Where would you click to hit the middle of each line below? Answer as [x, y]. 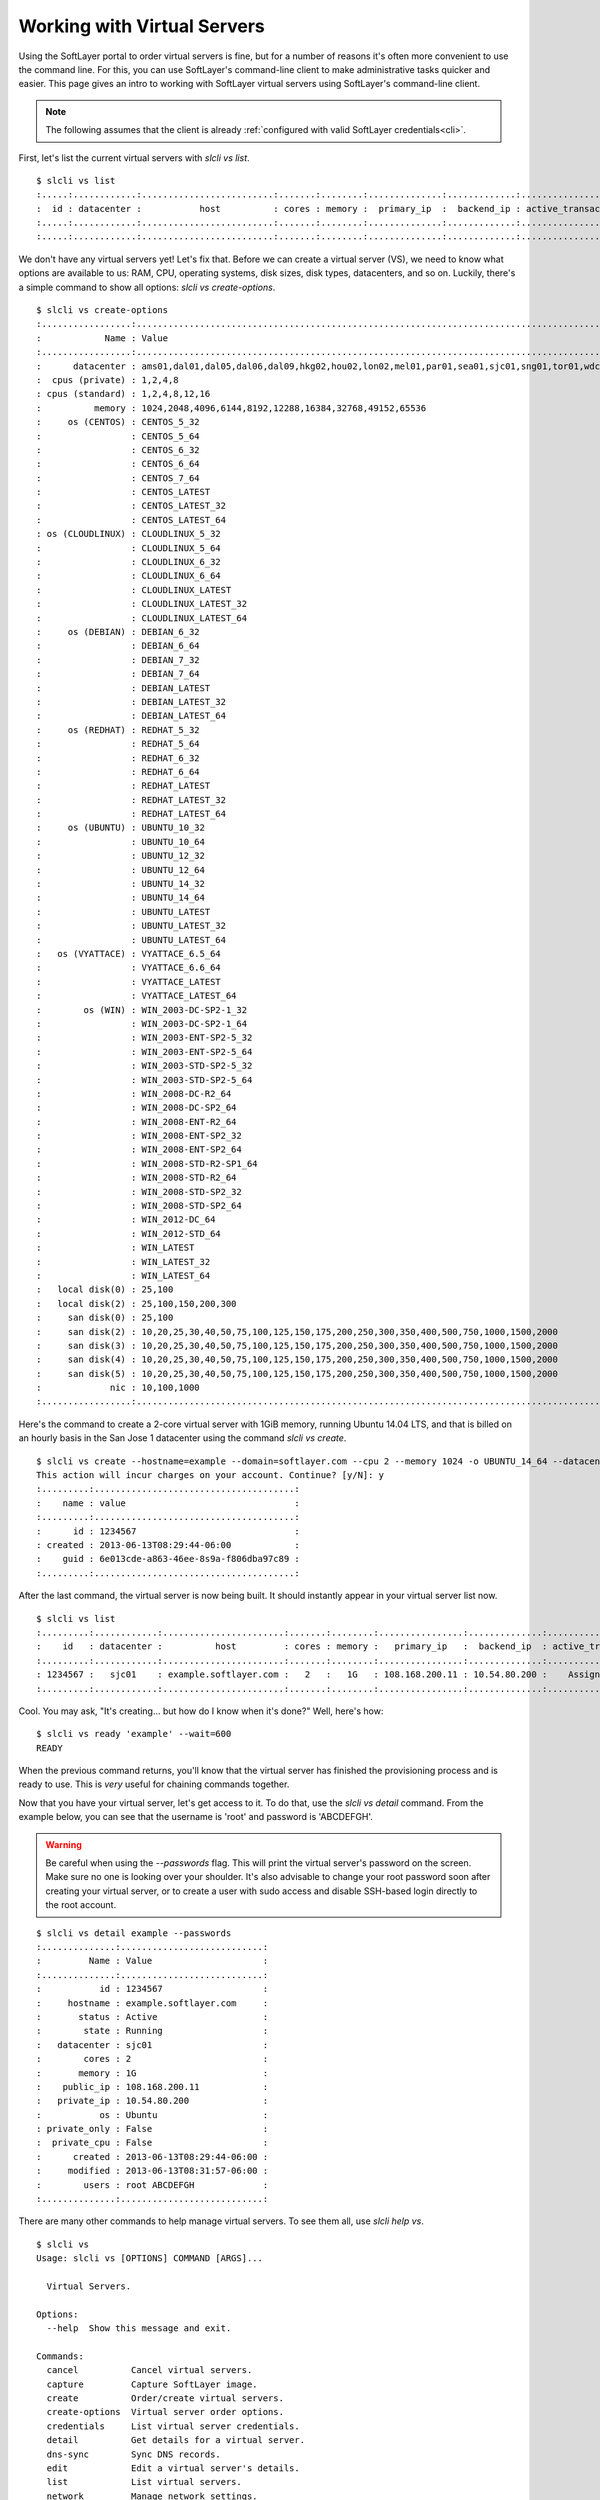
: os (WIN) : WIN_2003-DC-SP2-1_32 [142, 1009]
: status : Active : [152, 2016]
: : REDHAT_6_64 [118, 771]
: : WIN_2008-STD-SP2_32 [139, 1191]
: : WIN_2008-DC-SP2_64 [136, 1108]
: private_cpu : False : [152, 2143]
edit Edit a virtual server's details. [173, 2468]
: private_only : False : [152, 2129]
